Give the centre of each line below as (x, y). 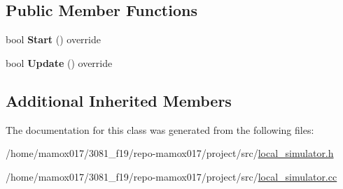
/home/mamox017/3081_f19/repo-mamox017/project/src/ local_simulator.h (170, 153)
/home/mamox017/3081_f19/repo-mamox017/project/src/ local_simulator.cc (171, 176)
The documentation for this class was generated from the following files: (160, 129)
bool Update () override (59, 62)
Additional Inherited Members (119, 100)
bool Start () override (53, 39)
